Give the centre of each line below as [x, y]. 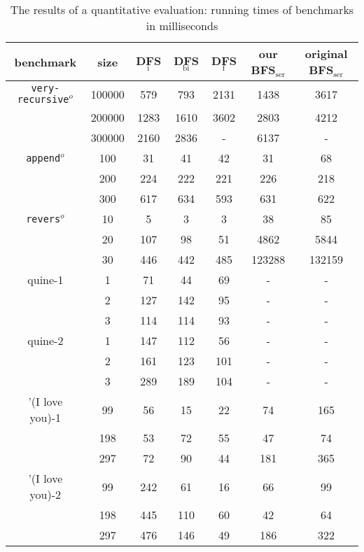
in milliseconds [182, 26]
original [326, 54]
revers [43, 219]
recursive [43, 99]
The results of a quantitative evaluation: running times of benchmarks [182, 9]
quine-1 [45, 279]
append [43, 158]
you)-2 [45, 494]
